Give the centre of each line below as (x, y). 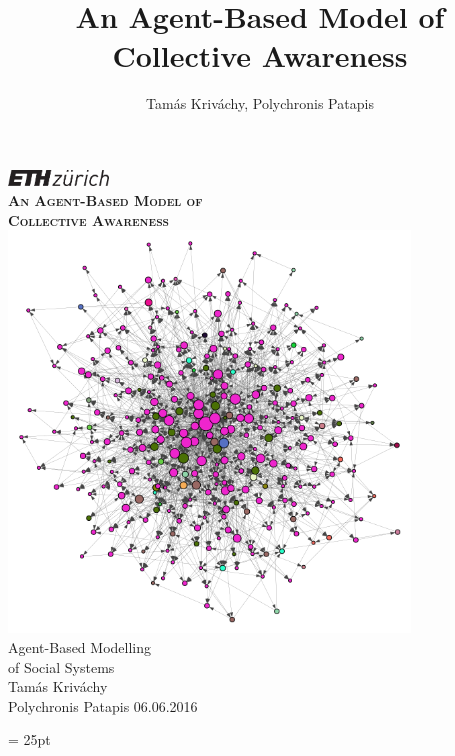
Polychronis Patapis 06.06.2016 (103, 705)
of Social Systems (61, 666)
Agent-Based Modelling (79, 646)
